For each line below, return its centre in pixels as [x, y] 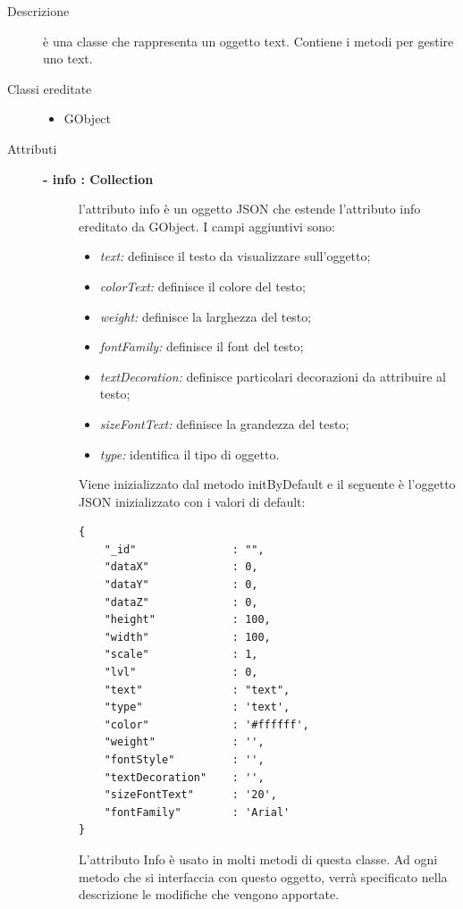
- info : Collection [98, 178]
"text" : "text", [197, 690]
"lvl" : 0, [181, 673]
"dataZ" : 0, [181, 602]
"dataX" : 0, [181, 567]
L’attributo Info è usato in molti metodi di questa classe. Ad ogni [258, 858]
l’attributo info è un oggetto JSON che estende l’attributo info [250, 209]
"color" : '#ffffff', [206, 724]
